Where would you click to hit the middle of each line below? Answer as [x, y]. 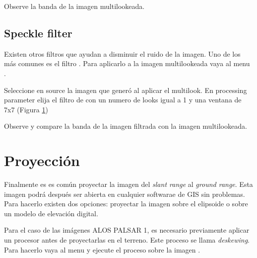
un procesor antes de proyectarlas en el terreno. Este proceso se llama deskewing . [127, 240]
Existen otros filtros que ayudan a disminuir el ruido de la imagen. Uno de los [122, 53]
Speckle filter [38, 33]
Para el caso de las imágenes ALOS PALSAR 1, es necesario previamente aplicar [127, 230]
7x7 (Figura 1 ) [26, 109]
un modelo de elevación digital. [51, 213]
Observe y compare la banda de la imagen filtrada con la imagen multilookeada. [126, 126]
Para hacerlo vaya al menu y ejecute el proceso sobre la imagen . [102, 249]
